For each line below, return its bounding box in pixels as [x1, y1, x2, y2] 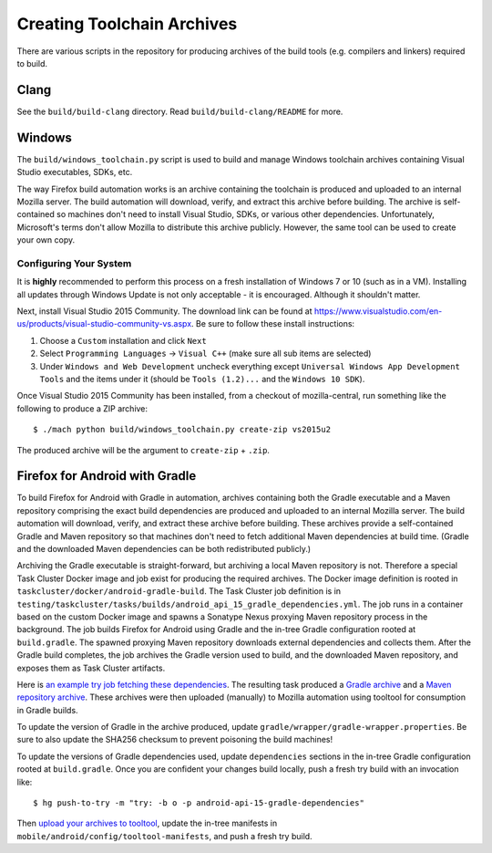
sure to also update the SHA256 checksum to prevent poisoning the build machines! [16, 734, 333, 745]
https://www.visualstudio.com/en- [313, 306, 443, 317]
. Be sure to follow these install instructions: [191, 318, 355, 329]
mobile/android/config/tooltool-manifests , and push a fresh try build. [16, 830, 313, 841]
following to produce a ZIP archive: [16, 402, 149, 414]
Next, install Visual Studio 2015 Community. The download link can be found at [16, 306, 313, 317]
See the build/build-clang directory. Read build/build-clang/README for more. [16, 106, 343, 117]
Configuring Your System [16, 256, 132, 269]
